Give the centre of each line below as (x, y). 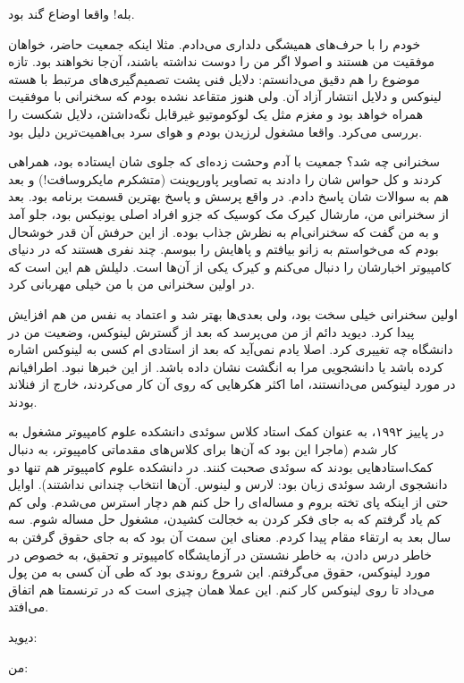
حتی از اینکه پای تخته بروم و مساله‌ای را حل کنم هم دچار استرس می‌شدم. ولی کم (228, 501)
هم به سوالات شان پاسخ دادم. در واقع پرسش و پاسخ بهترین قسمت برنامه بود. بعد (228, 196)
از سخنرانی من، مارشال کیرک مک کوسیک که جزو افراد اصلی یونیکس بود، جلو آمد (228, 213)
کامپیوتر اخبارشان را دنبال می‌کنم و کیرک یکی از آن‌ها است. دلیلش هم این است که (230, 266)
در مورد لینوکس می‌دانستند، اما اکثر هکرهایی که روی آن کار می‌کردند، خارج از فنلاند (232, 384)
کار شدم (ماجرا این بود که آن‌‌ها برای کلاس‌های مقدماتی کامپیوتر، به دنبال (203, 449)
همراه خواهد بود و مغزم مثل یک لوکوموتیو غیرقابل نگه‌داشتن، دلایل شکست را (216, 113)
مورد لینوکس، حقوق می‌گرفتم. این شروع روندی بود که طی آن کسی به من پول (219, 572)
